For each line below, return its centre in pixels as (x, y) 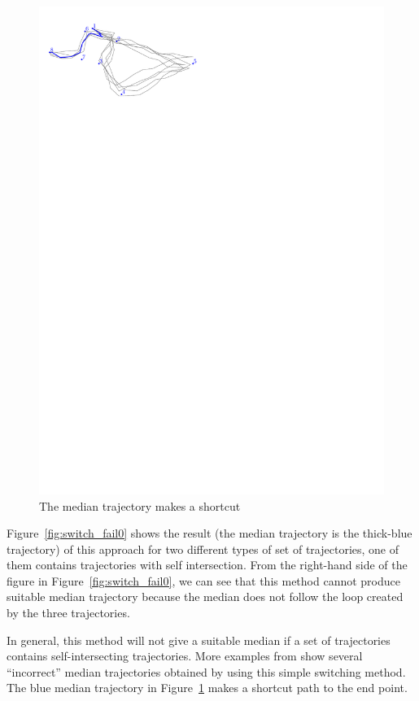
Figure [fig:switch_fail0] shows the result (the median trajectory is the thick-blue (209, 533)
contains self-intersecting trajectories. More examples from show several (185, 656)
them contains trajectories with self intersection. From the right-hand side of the (207, 565)
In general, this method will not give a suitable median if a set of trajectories (199, 640)
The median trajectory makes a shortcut (140, 505)
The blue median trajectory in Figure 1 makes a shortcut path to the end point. (207, 688)
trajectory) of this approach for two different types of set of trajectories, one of (203, 549)
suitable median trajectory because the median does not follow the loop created (205, 597)
